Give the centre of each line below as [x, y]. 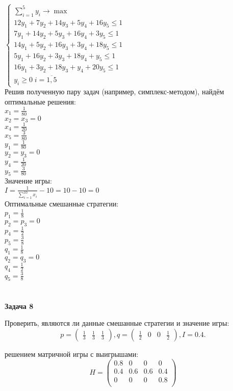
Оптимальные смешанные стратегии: [62, 204]
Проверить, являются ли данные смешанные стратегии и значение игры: [117, 323]
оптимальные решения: [40, 101]
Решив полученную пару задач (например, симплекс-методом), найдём [114, 92]
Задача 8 [19, 306]
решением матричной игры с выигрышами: [72, 354]
